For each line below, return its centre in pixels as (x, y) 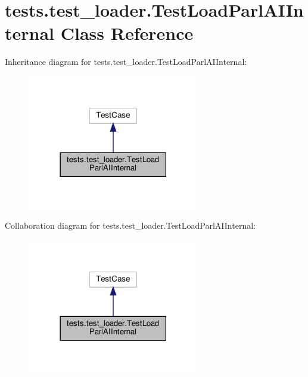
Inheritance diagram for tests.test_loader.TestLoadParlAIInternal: (126, 62)
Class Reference (127, 33)
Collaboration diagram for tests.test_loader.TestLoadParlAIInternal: (130, 225)
